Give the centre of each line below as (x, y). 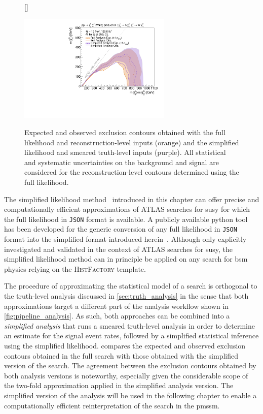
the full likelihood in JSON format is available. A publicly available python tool (126, 219)
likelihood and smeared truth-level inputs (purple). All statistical (125, 152)
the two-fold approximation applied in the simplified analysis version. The (119, 385)
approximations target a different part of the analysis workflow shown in (117, 306)
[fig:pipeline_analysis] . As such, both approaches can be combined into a (117, 316)
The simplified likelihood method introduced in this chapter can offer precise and (132, 199)
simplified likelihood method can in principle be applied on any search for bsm (126, 259)
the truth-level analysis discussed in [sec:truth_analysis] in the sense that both (126, 295)
